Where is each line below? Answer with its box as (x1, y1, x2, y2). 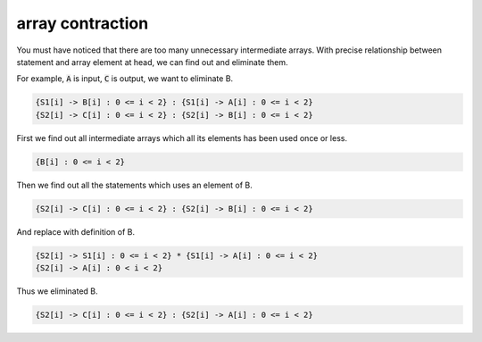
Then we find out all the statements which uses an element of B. (16, 179, 253, 190)
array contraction (16, 13, 149, 33)
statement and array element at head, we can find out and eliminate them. (16, 56, 289, 67)
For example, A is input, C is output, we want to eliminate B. (16, 73, 234, 84)
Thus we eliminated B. (16, 286, 98, 296)
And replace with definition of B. (16, 226, 136, 237)
